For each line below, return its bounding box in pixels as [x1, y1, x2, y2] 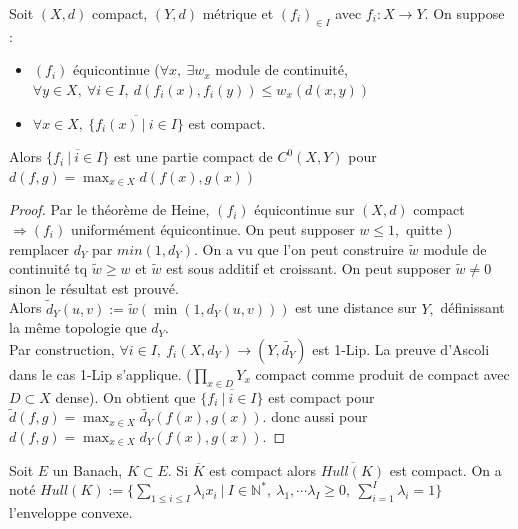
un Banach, [52, 459, 123, 480]
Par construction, [9, 338, 115, 359]
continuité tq [9, 258, 88, 279]
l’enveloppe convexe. [9, 501, 133, 522]
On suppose [433, 3, 505, 23]
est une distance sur [295, 297, 417, 318]
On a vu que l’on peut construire [202, 238, 404, 259]
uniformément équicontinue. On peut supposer [70, 218, 355, 239]
